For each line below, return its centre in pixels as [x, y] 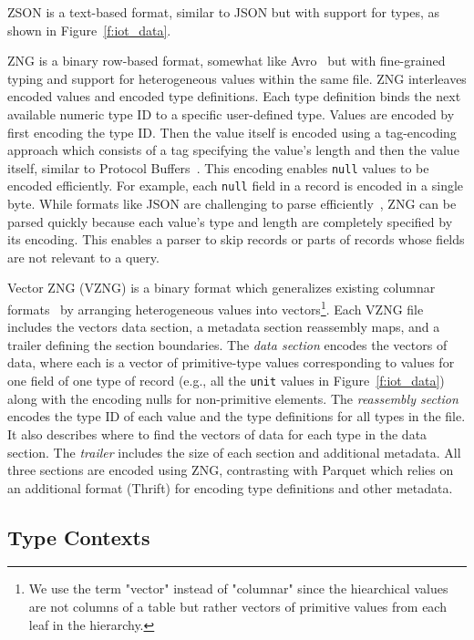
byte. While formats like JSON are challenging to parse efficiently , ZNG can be [232, 204]
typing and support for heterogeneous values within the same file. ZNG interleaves [237, 78]
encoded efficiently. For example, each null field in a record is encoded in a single [236, 186]
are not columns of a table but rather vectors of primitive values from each [237, 607]
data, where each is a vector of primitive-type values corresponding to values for [231, 362]
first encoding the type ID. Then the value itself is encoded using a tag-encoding [232, 132]
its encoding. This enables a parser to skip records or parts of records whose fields [236, 239]
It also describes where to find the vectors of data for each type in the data [217, 434]
